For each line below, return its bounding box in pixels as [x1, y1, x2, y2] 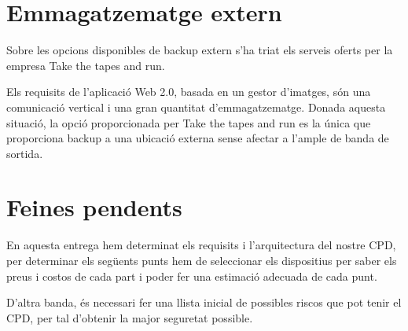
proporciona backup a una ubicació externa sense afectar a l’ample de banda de [6, 130, 389, 146]
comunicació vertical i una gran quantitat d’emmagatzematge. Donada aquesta [6, 98, 386, 115]
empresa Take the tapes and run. [6, 57, 165, 73]
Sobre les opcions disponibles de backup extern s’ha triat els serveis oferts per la [6, 42, 393, 58]
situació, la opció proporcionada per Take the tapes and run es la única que [6, 114, 371, 131]
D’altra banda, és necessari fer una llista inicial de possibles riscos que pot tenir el [6, 294, 402, 311]
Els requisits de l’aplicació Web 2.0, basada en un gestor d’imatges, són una [6, 83, 371, 100]
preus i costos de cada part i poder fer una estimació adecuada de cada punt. [6, 267, 377, 284]
